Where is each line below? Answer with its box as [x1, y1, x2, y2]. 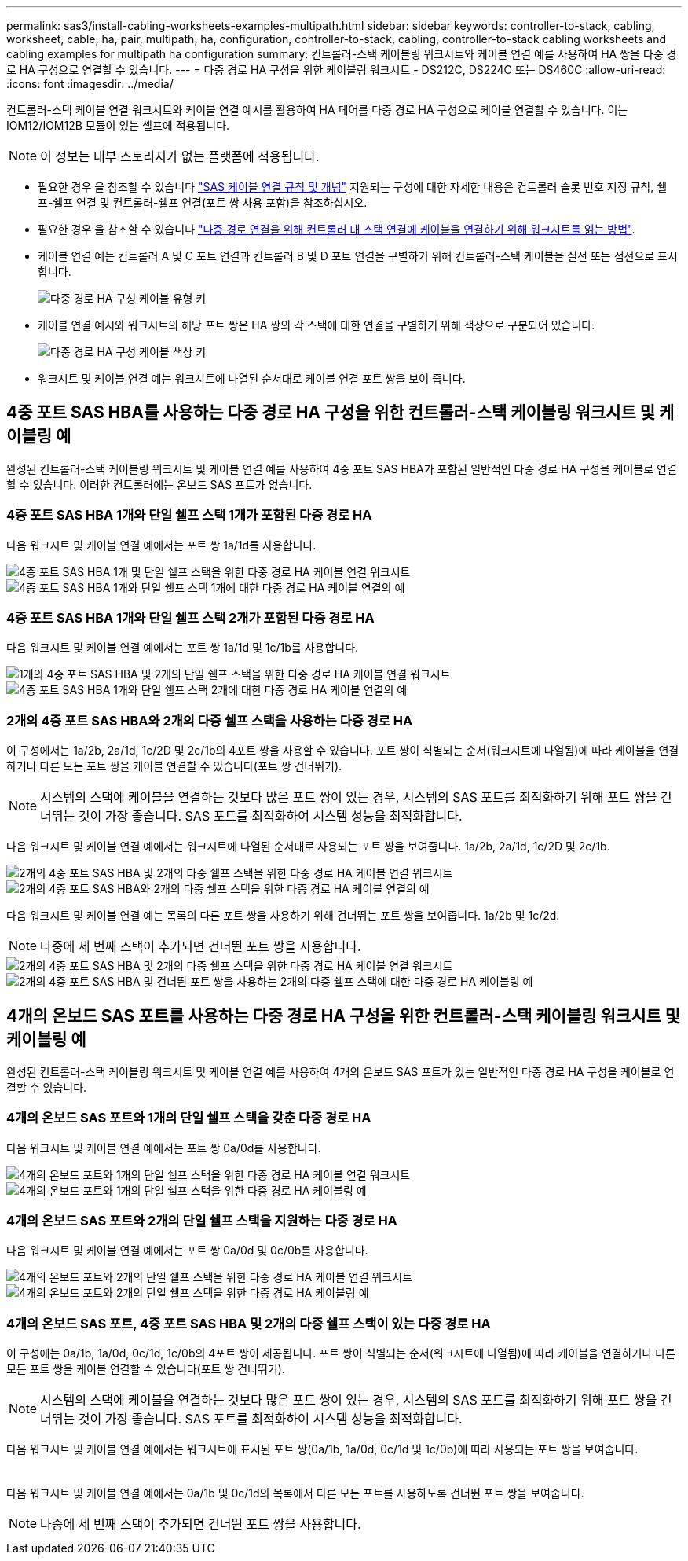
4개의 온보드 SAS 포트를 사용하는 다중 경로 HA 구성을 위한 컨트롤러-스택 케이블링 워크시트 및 [6, 1005, 681, 1026]
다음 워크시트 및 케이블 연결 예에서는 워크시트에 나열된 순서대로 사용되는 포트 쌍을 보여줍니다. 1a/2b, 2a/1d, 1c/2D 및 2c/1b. [6, 839, 610, 854]
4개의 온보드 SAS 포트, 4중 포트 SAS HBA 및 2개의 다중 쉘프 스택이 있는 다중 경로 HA [6, 1315, 491, 1331]
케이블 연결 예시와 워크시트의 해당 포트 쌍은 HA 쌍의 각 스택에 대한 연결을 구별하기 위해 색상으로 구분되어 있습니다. [38, 318, 595, 332]
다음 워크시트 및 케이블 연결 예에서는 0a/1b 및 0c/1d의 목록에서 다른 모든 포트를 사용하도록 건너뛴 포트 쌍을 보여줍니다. [6, 1486, 584, 1500]
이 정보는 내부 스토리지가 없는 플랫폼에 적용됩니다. [40, 149, 320, 164]
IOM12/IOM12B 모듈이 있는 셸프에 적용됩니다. [6, 119, 230, 132]
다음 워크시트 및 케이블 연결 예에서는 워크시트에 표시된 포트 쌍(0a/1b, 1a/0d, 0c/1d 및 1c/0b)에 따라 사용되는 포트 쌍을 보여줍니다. [6, 1442, 639, 1456]
